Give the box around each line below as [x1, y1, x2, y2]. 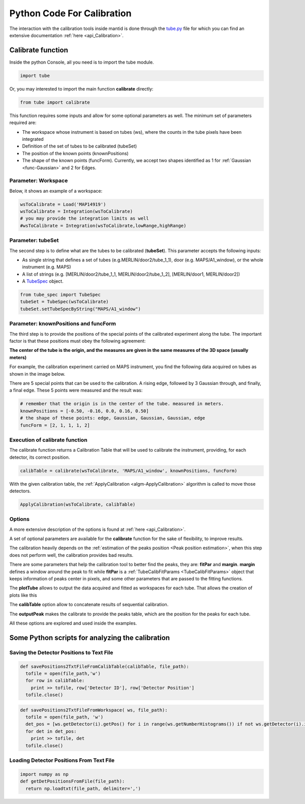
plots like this [9, 592, 38, 598]
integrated [22, 136, 44, 142]
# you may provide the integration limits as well [20, 216, 149, 221]
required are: [9, 120, 37, 126]
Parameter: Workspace [9, 177, 68, 184]
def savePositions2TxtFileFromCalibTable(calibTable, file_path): [20, 664, 189, 669]
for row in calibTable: [25, 678, 85, 683]
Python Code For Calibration [9, 8, 132, 19]
